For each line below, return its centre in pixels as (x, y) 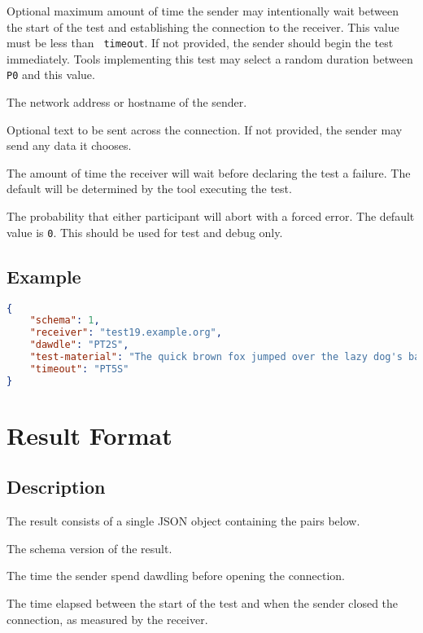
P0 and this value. (51, 75)
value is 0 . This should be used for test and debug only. (145, 232)
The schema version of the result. (89, 548)
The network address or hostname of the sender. (127, 102)
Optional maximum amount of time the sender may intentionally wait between (203, 11)
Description (56, 487)
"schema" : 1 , (65, 321)
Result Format (89, 435)
